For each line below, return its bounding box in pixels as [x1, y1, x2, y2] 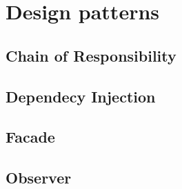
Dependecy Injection [6, 85, 156, 107]
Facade [6, 126, 55, 147]
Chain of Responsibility [6, 44, 176, 66]
